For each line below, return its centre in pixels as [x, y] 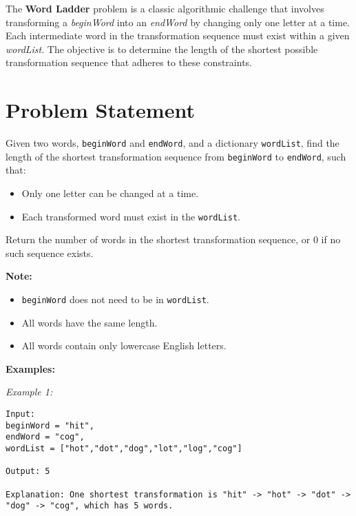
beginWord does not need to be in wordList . [115, 299]
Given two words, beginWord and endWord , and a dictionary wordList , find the [172, 143]
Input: [20, 414]
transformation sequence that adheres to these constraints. [129, 62]
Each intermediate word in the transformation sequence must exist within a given [178, 35]
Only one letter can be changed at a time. [110, 193]
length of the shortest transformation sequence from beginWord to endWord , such [176, 156]
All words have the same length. [90, 322]
